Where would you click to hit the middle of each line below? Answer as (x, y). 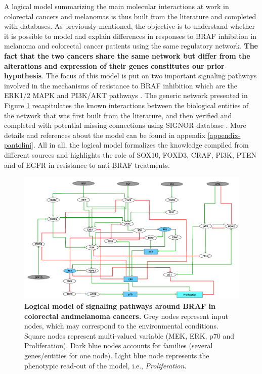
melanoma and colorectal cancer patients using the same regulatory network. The (131, 46)
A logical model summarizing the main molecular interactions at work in (117, 6)
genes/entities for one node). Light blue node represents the (117, 356)
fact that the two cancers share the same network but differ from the (127, 55)
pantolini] (19, 145)
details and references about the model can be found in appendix (105, 135)
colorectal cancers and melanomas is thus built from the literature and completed (130, 16)
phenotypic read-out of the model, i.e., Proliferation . (105, 365)
